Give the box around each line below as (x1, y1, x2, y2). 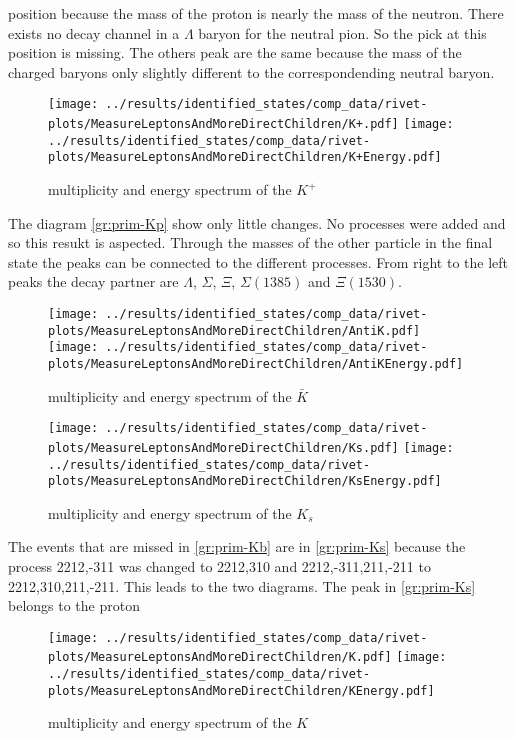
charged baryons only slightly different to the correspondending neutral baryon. (8, 61, 495, 82)
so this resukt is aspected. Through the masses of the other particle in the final (8, 232, 493, 253)
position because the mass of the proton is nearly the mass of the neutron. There (8, 3, 504, 23)
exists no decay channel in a (8, 22, 180, 43)
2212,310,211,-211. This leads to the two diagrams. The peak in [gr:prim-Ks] (8, 575, 476, 596)
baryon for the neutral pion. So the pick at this (198, 22, 487, 43)
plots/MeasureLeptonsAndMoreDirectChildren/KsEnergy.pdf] (48, 474, 442, 489)
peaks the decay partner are (8, 271, 179, 292)
